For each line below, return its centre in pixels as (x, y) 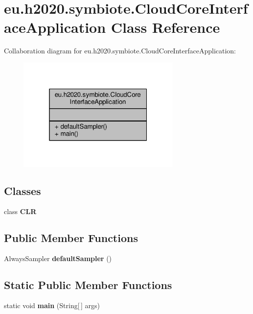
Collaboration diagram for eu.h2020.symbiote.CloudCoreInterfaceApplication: (120, 51)
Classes (23, 191)
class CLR (20, 211)
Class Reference (165, 27)
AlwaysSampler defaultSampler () (58, 258)
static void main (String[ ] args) (52, 305)
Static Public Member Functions (88, 284)
